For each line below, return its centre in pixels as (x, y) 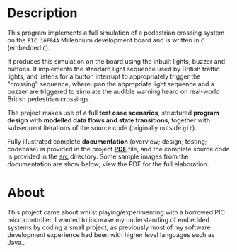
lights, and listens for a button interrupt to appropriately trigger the (104, 76)
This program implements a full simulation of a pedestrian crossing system (116, 33)
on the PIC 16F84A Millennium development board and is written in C (106, 40)
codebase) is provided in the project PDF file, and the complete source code (118, 149)
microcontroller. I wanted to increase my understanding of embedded (109, 219)
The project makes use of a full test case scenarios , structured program (113, 113)
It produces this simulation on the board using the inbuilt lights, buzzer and (116, 61)
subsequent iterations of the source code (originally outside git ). (102, 127)
